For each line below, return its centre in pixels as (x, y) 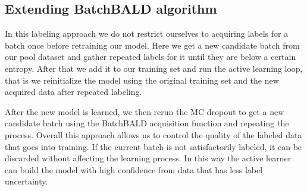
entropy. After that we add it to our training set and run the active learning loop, (154, 68)
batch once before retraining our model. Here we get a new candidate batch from (152, 45)
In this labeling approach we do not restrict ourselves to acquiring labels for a (147, 34)
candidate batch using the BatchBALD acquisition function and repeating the (147, 123)
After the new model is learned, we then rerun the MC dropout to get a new (145, 111)
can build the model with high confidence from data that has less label (134, 169)
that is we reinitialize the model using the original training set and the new (142, 80)
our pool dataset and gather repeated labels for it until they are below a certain (151, 57)
